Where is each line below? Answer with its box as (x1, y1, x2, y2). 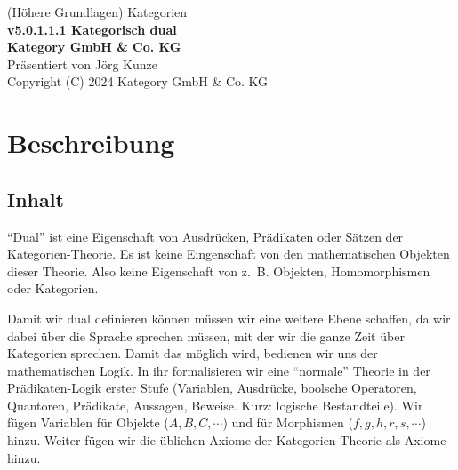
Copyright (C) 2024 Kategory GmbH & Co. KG (7, 72, 269, 91)
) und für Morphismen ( (222, 413, 353, 432)
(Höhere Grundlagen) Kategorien (7, 3, 188, 20)
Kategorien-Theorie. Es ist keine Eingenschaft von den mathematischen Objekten (7, 244, 450, 263)
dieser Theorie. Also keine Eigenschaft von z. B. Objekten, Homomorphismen (7, 261, 430, 280)
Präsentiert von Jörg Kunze (7, 54, 157, 73)
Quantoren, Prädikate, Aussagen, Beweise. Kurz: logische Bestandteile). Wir (7, 395, 423, 414)
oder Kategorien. (7, 279, 99, 298)
